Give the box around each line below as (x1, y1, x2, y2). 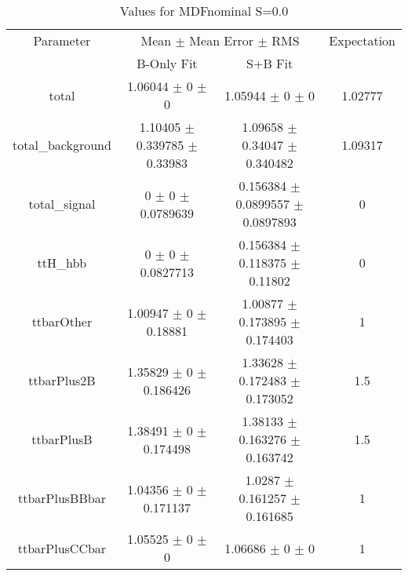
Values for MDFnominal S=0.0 (119, 2, 289, 20)
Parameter (33, 31, 91, 49)
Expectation (329, 31, 395, 49)
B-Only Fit (137, 54, 198, 72)
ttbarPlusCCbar (17, 538, 107, 557)
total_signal (28, 195, 96, 213)
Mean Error (189, 31, 254, 49)
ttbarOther (31, 312, 93, 330)
